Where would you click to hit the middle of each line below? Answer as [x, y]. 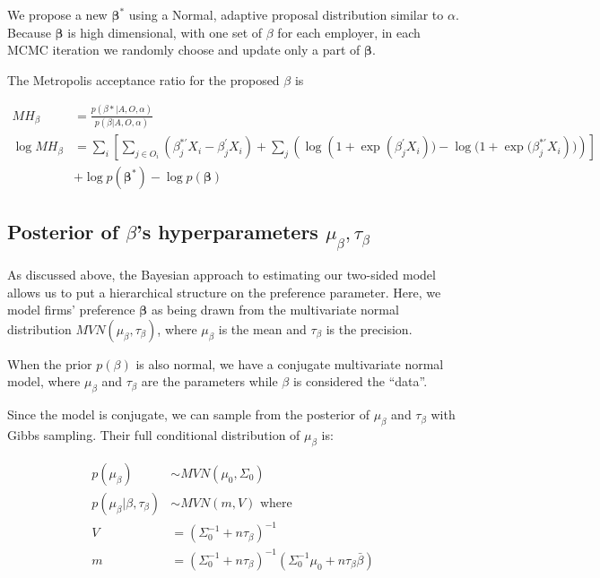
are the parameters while [209, 381]
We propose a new [57, 14]
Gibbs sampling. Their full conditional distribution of [154, 435]
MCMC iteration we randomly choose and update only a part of [184, 50]
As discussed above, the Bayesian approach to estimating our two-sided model [222, 275]
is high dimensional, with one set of [165, 32]
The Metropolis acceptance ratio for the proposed [143, 79]
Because [29, 32]
